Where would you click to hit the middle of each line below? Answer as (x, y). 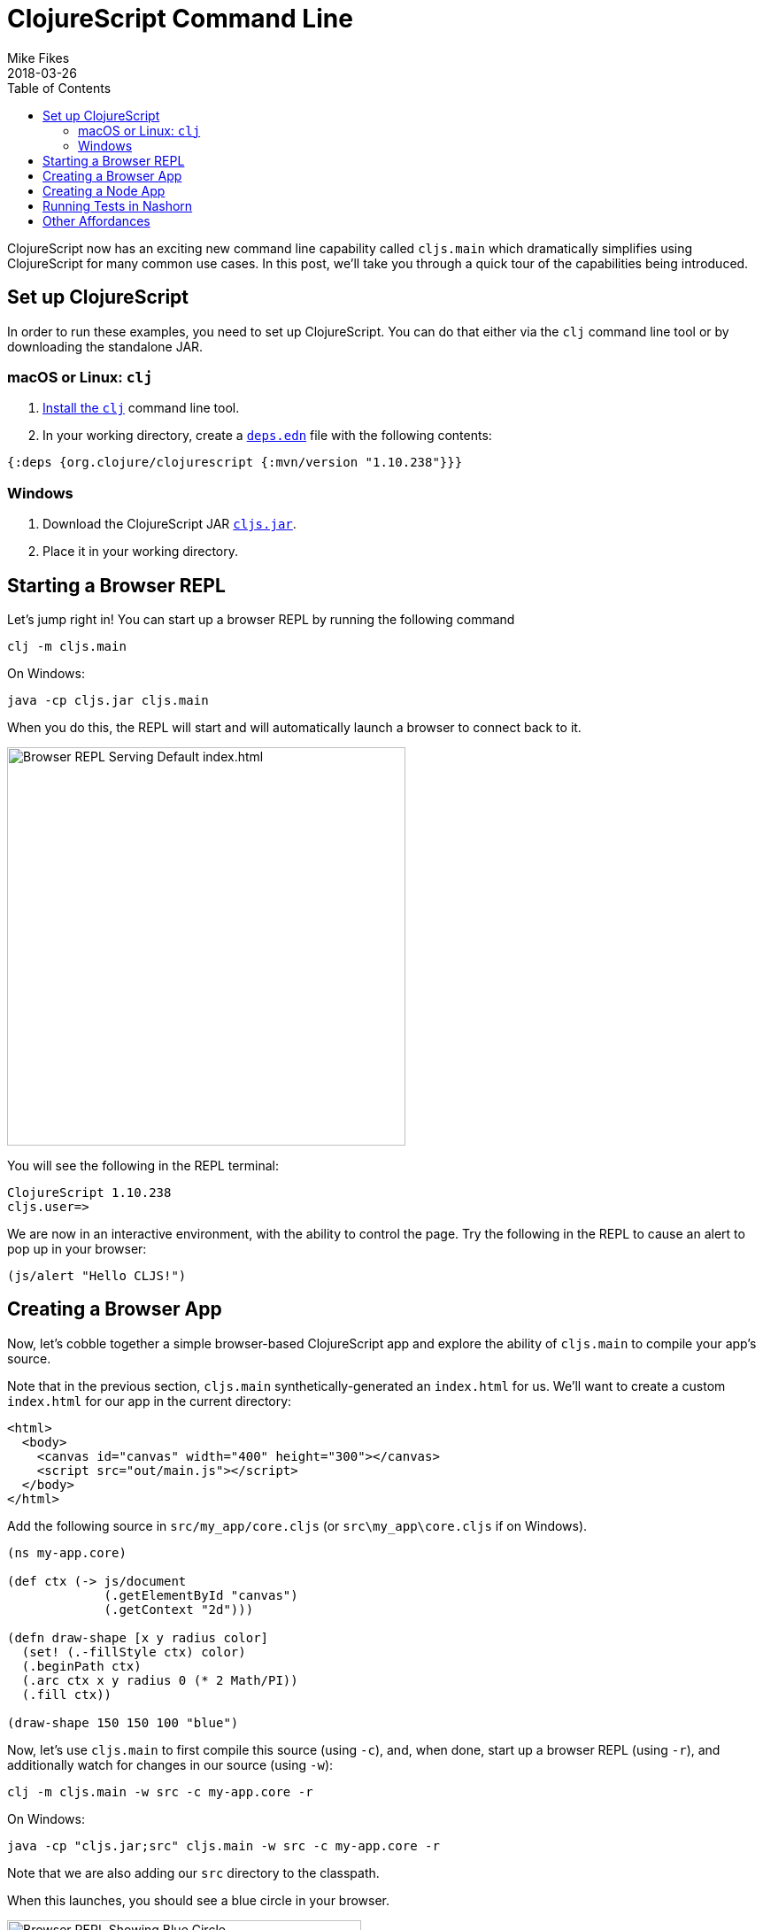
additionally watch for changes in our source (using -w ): (170, 1764)
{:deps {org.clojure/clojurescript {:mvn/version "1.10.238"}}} (235, 463)
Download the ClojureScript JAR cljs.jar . (170, 524)
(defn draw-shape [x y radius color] (138, 1637)
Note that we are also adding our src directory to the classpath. (193, 1872)
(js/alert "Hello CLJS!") (97, 1275)
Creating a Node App (104, 190)
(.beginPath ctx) (81, 1666)
